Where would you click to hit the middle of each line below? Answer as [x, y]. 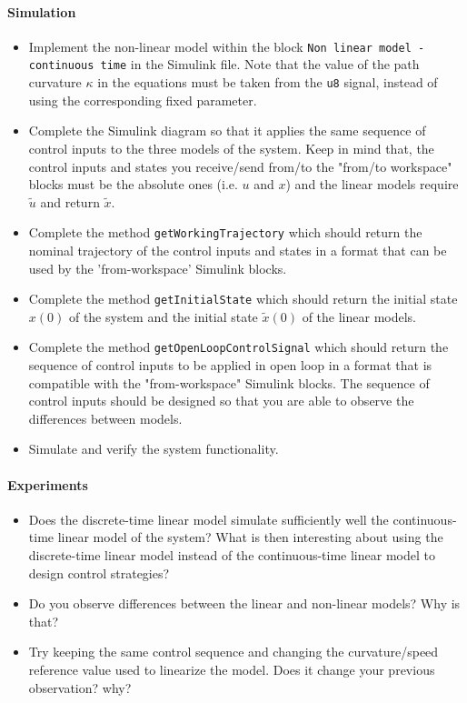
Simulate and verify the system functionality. [154, 449]
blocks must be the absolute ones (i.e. [133, 184]
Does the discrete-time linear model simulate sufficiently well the [209, 519]
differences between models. [105, 418]
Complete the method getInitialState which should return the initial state [243, 299]
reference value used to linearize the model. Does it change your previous [232, 669]
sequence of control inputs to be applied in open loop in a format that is [230, 365]
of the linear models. [359, 316]
